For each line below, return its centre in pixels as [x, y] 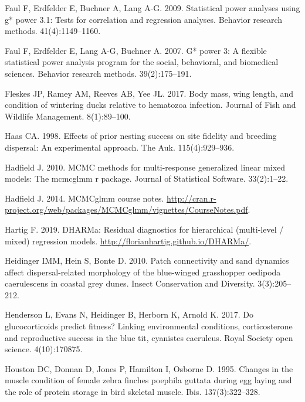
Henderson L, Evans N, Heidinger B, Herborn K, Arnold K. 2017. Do [129, 314]
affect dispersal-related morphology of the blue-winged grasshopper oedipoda [143, 272]
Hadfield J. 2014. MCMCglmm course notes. [84, 198]
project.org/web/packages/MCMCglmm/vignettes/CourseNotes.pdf [126, 209]
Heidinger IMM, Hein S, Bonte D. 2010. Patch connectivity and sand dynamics [147, 260]
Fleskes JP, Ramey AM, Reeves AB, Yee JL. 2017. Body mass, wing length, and [149, 93]
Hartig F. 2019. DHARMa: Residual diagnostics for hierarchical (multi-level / [144, 229]
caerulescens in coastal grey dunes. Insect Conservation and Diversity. [130, 283]
